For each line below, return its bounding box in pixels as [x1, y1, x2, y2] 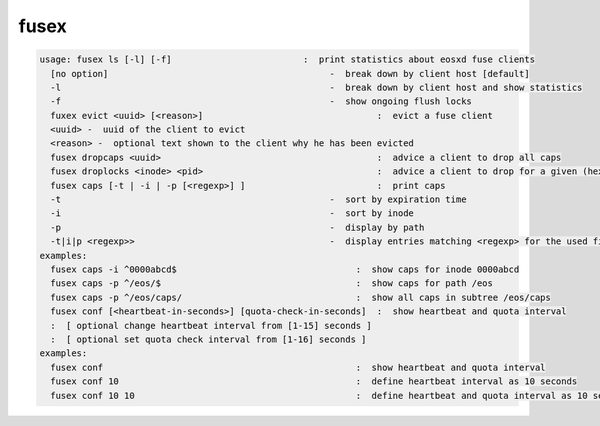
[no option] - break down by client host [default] [50, 68, 530, 79]
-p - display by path [50, 221, 425, 233]
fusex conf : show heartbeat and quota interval [50, 361, 546, 373]
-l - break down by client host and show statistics [50, 81, 583, 93]
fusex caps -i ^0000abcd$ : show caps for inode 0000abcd [50, 264, 520, 275]
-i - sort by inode [50, 208, 415, 219]
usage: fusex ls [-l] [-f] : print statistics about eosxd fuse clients [39, 54, 535, 65]
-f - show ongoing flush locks [50, 96, 472, 107]
